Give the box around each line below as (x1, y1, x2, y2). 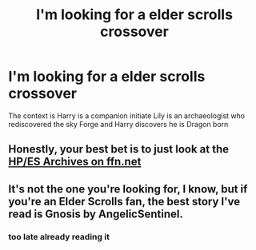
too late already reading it (8, 231, 110, 242)
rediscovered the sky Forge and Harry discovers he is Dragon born (8, 119, 229, 129)
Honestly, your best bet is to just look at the (8, 142, 230, 157)
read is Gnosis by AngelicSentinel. (8, 207, 184, 220)
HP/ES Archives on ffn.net (8, 155, 142, 169)
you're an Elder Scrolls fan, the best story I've (8, 194, 241, 208)
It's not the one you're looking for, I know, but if (8, 182, 248, 196)
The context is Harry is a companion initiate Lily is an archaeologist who (8, 110, 246, 121)
